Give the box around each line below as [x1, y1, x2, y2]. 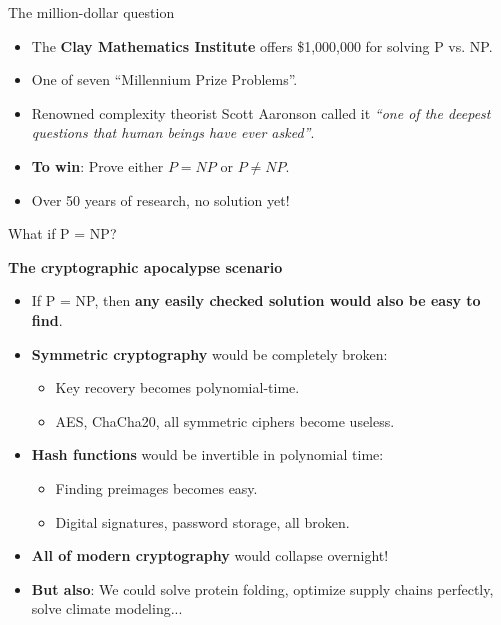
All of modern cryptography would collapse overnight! [31, 545, 389, 566]
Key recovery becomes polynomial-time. [55, 377, 300, 398]
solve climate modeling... [31, 598, 183, 619]
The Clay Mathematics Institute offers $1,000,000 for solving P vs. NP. [31, 35, 493, 56]
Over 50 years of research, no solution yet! [31, 189, 290, 210]
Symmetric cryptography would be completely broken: [31, 343, 388, 364]
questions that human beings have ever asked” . [31, 122, 315, 143]
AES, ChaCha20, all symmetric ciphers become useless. [55, 410, 395, 431]
